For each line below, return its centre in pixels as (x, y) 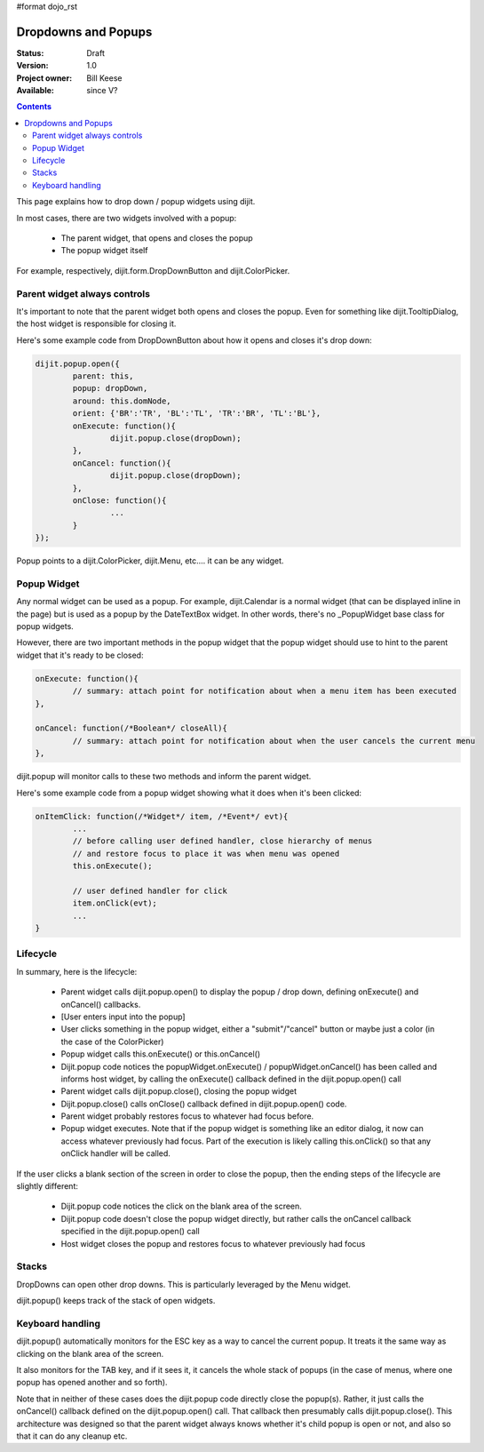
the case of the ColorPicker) (112, 1041)
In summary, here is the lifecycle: (77, 971)
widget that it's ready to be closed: (80, 655)
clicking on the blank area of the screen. (90, 1353)
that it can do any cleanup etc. (72, 1436)
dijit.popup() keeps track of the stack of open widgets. (116, 1301)
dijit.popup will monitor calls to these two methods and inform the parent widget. (164, 777)
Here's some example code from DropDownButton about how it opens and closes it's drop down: (194, 340)
